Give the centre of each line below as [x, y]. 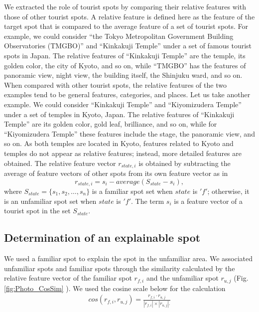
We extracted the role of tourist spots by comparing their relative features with [125, 6]
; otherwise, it [228, 191]
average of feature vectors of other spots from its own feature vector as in [116, 173]
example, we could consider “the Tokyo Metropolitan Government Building [119, 36]
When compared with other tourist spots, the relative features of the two [115, 84]
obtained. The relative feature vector [60, 163]
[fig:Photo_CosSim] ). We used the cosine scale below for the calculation [115, 288]
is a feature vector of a [208, 201]
